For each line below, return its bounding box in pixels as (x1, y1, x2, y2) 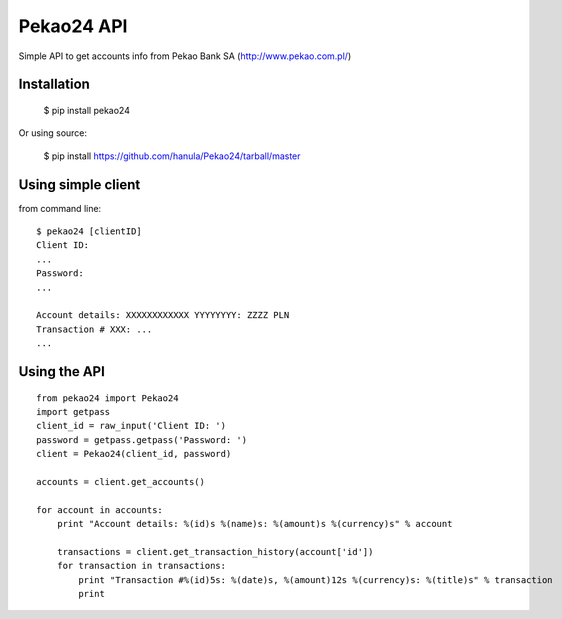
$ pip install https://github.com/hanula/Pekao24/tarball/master (43, 150, 301, 162)
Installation (18, 76, 90, 93)
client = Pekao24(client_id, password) (36, 448, 232, 460)
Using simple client (18, 176, 141, 193)
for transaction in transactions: (56, 560, 227, 572)
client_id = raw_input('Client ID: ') (36, 420, 227, 432)
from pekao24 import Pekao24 (36, 392, 179, 404)
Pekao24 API (18, 15, 128, 37)
